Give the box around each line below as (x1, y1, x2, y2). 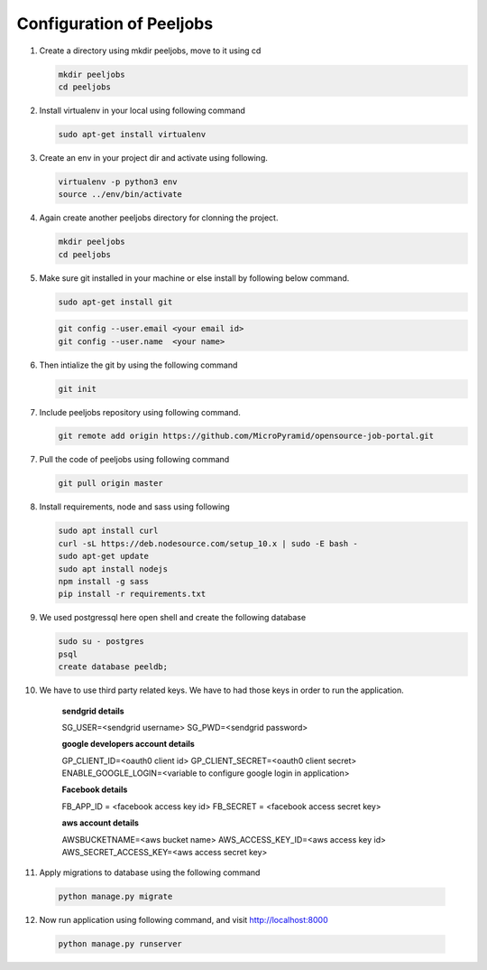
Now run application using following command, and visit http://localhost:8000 (39, 915, 328, 926)
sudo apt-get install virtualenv (58, 129, 207, 139)
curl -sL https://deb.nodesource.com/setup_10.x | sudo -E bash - (58, 538, 358, 548)
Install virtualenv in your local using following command (39, 105, 245, 116)
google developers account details (61, 739, 196, 750)
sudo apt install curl (58, 526, 159, 536)
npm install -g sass (58, 576, 149, 586)
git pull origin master (58, 479, 164, 489)
